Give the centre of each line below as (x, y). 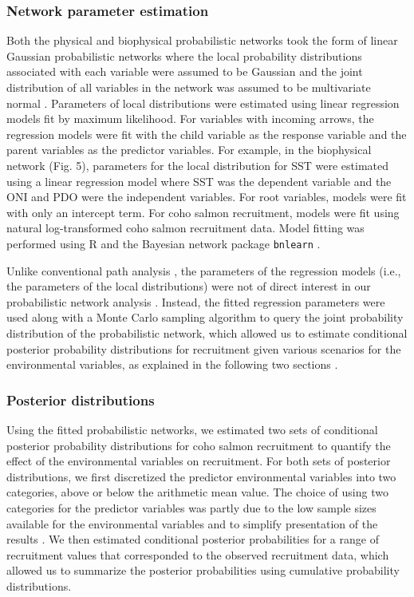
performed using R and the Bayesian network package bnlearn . (164, 243)
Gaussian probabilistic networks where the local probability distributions (184, 55)
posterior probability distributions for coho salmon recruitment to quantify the (199, 445)
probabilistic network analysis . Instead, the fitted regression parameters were (196, 301)
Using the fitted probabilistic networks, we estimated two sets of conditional (192, 429)
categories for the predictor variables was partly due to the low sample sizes (191, 507)
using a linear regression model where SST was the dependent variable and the (199, 181)
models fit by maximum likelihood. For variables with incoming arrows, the (190, 119)
